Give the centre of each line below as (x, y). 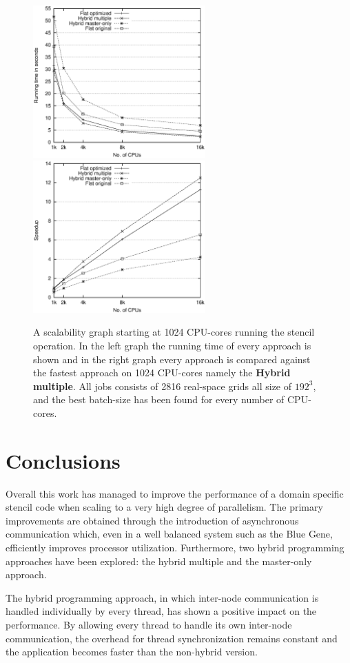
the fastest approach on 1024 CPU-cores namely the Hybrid (162, 373)
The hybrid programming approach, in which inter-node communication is (162, 597)
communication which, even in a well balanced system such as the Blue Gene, (169, 534)
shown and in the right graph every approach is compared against (172, 359)
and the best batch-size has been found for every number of (159, 399)
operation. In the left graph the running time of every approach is (172, 345)
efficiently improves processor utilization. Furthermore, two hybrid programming (175, 547)
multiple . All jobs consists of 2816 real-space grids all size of (163, 386)
